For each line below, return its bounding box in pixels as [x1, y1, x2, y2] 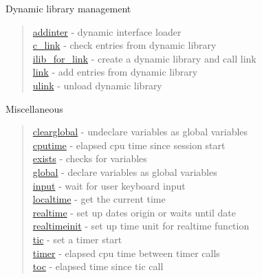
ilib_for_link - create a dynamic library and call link [32, 51, 256, 65]
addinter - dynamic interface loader [32, 24, 182, 38]
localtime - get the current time [32, 192, 166, 206]
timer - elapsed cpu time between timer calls [32, 245, 220, 260]
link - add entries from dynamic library [32, 65, 198, 79]
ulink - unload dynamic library [32, 78, 162, 92]
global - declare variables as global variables [32, 164, 217, 179]
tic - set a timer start [32, 232, 122, 246]
